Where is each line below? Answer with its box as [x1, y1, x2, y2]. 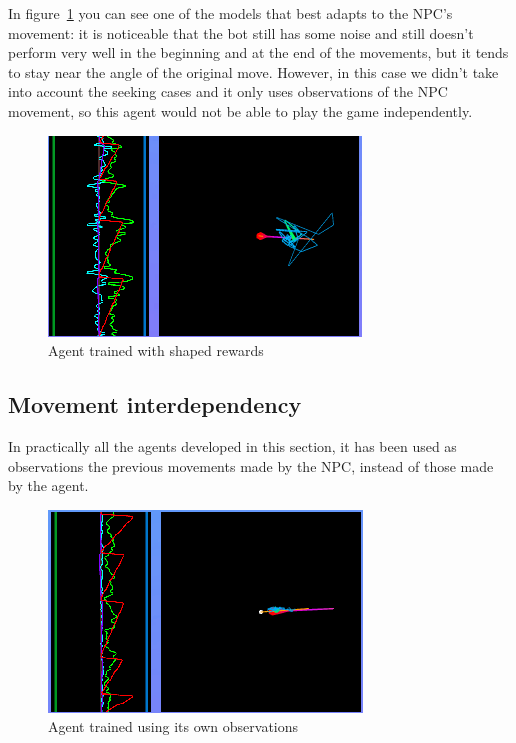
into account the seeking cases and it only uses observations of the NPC [8, 81, 448, 102]
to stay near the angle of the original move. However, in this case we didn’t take [8, 61, 499, 82]
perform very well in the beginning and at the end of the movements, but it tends [8, 42, 509, 63]
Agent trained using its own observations [48, 716, 299, 737]
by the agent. [8, 475, 89, 496]
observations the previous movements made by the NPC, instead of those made [8, 455, 494, 476]
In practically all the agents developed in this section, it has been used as [8, 435, 457, 456]
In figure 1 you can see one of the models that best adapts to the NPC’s [8, 3, 453, 23]
